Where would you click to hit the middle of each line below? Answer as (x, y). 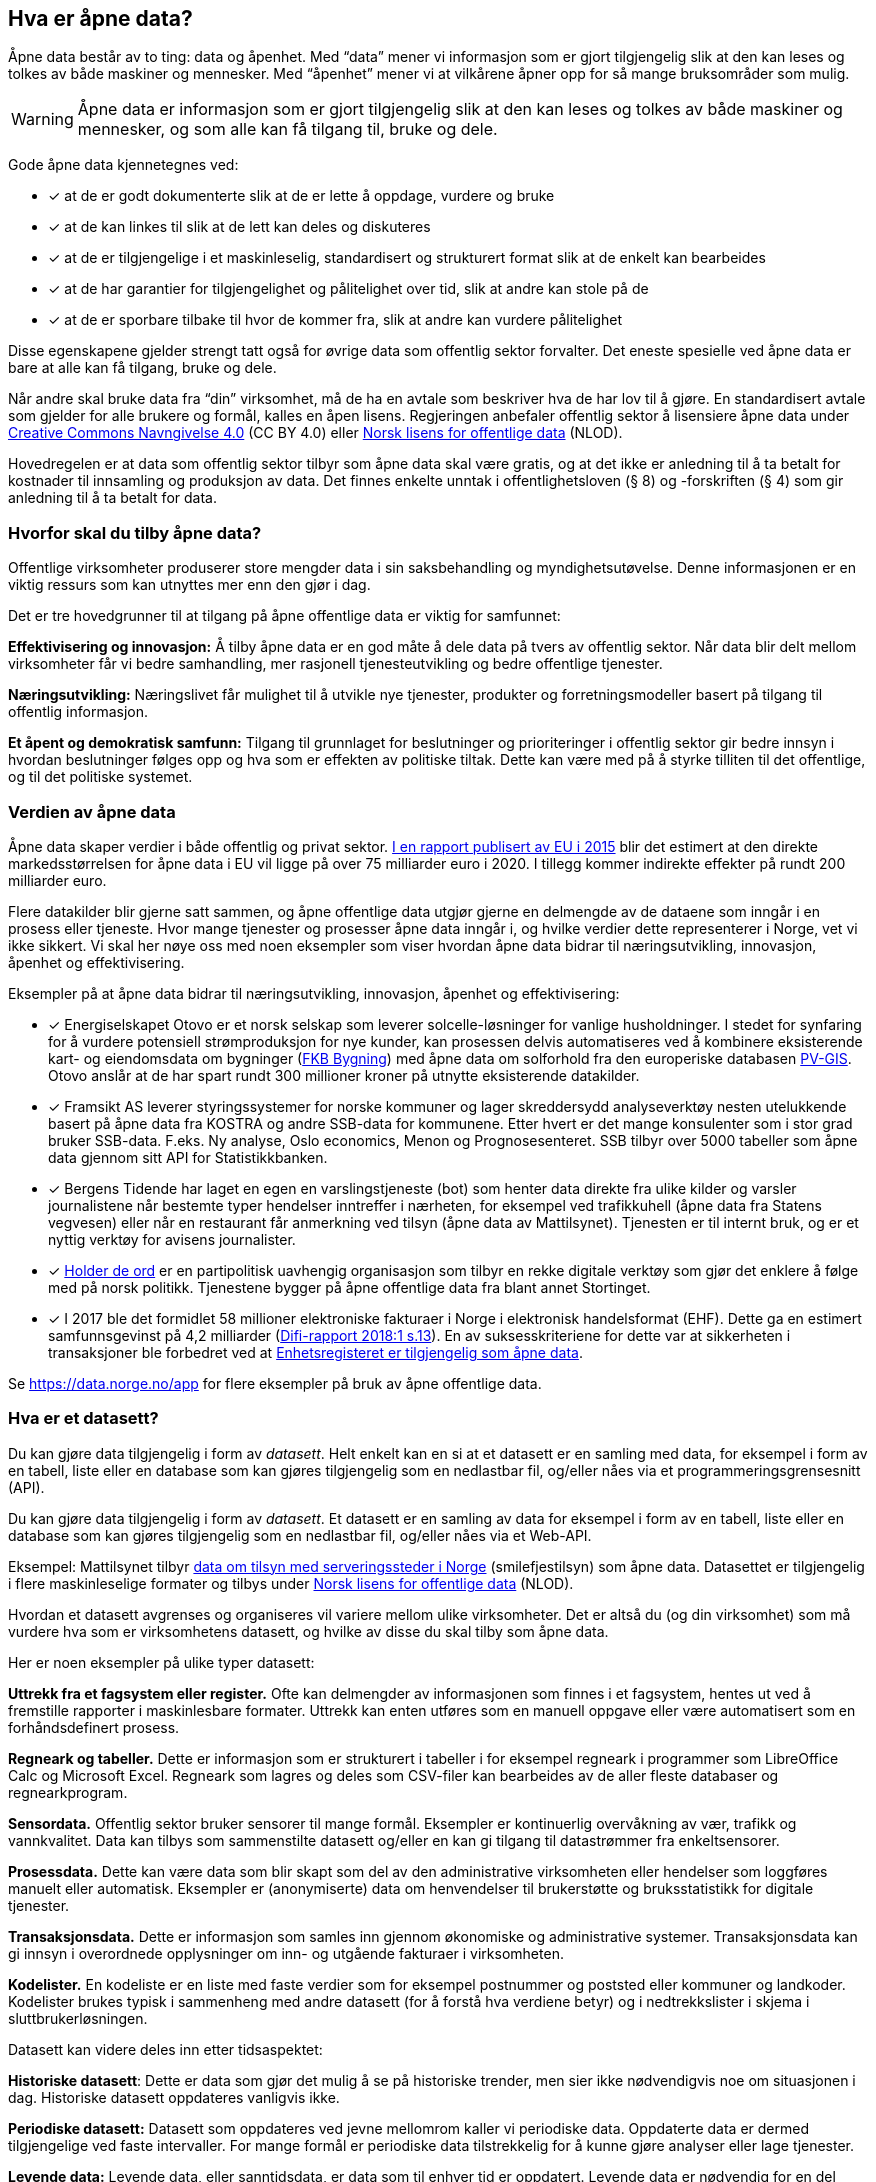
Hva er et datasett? (83, 1418)
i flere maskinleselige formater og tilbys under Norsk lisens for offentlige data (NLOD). (291, 1583)
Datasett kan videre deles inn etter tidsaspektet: (165, 2049)
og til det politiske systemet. (100, 777)
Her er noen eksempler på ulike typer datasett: (161, 1662)
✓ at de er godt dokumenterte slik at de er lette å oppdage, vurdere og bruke (301, 196)
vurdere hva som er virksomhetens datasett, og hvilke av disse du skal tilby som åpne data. (308, 1631)
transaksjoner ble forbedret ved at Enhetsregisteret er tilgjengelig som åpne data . (315, 1352)
